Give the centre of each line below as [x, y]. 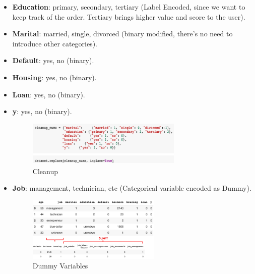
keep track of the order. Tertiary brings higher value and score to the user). [129, 16]
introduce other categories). [55, 43]
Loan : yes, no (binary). [49, 94]
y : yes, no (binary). [42, 111]
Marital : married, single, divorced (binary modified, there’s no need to [122, 34]
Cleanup [45, 171]
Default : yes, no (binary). [53, 60]
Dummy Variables [60, 266]
